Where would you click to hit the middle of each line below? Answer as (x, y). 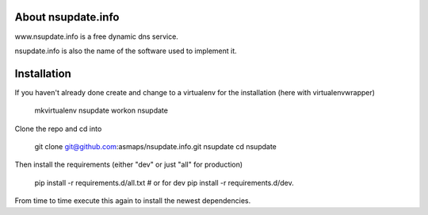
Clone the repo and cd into (58, 129)
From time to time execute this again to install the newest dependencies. (133, 201)
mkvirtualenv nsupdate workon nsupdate (101, 110)
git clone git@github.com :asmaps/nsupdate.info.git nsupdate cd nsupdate (156, 146)
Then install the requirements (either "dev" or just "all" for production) (129, 165)
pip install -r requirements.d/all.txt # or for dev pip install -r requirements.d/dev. (164, 182)
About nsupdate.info (67, 17)
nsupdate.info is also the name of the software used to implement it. (126, 51)
